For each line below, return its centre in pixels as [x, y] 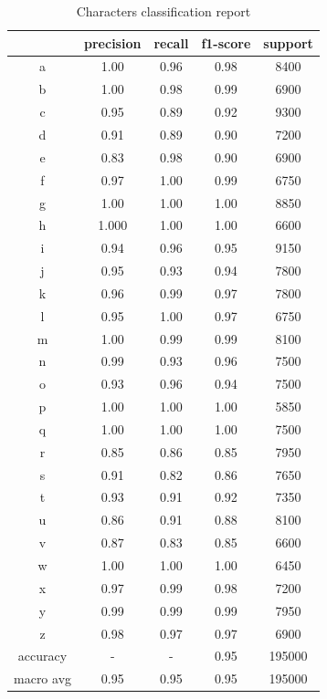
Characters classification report [163, 11]
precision [113, 42]
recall [171, 42]
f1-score [226, 42]
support [288, 42]
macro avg [43, 678]
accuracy [42, 656]
